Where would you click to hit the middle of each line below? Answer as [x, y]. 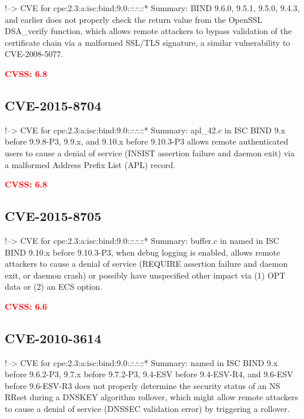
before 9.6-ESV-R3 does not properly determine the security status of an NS [143, 385]
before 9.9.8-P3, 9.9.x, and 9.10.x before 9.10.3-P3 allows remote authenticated [147, 141]
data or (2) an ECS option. [54, 286]
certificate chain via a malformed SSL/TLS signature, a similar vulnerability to [148, 42]
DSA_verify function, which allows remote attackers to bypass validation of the [148, 31]
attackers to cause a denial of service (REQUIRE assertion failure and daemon [146, 264]
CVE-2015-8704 [53, 105]
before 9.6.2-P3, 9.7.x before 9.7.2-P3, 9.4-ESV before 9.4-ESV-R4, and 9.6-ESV [149, 374]
